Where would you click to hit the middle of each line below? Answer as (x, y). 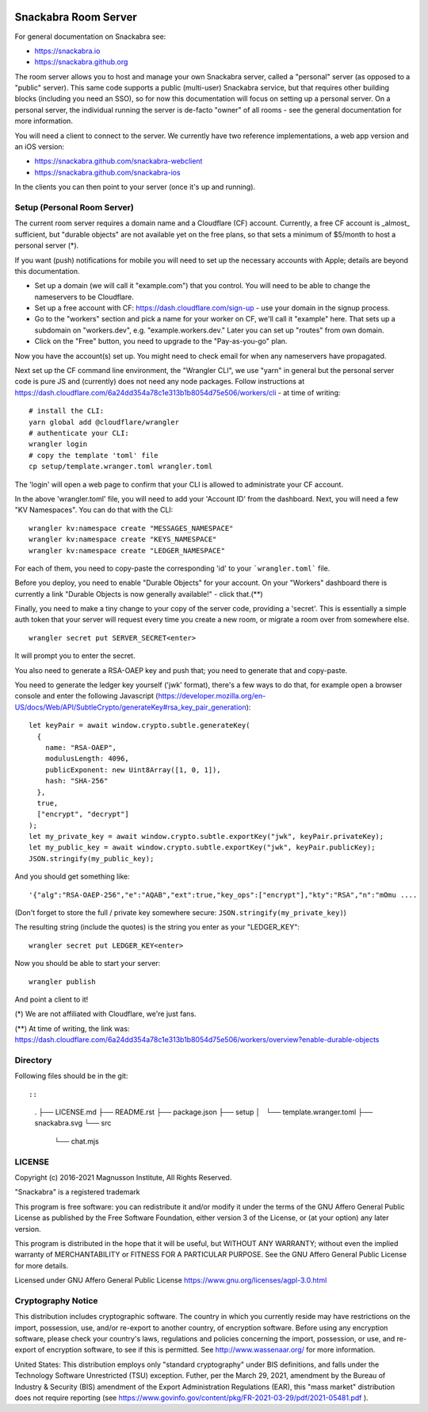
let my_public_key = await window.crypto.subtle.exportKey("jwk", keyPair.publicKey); (202, 848)
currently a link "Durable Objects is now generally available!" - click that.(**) (139, 594)
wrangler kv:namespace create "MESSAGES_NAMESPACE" (131, 528)
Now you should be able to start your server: (88, 964)
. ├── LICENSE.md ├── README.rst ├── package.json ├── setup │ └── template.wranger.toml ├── (204, 1112)
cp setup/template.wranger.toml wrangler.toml (121, 467)
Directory (33, 1060)
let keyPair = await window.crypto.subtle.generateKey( (139, 725)
